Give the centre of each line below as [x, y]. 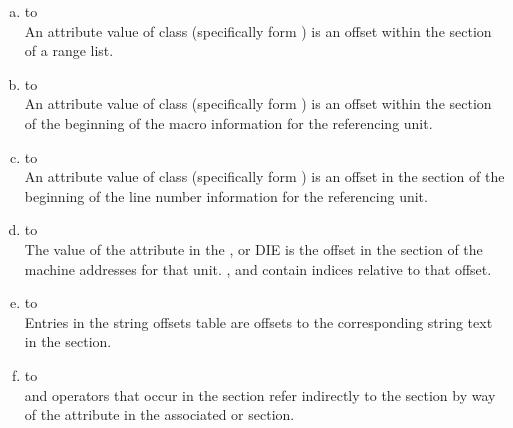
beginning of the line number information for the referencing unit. [226, 195]
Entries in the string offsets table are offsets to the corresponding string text [258, 321]
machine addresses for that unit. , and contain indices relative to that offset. [258, 268]
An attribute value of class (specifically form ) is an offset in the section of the [264, 176]
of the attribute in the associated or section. [159, 414]
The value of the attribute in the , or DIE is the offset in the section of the [253, 248]
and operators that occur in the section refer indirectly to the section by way [260, 394]
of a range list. [69, 50]
